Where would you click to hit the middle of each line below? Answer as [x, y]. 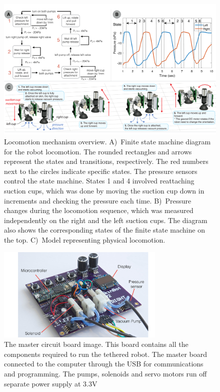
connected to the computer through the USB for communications [104, 364]
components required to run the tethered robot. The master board [106, 354]
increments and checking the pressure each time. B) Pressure [98, 200]
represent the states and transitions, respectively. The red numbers [106, 161]
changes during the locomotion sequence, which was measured [99, 210]
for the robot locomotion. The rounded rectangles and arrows [98, 151]
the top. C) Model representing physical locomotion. [85, 239]
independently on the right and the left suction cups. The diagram [106, 220]
